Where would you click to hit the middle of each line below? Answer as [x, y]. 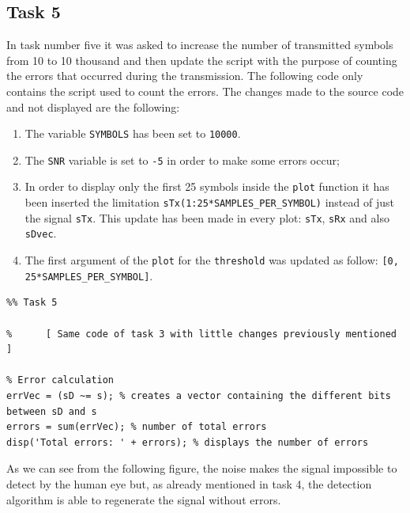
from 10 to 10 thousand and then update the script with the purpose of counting [202, 60]
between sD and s [52, 411]
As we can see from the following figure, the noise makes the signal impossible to [202, 468]
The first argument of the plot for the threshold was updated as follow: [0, [212, 260]
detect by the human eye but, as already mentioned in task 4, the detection [189, 483]
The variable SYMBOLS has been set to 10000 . [133, 133]
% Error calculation [60, 380]
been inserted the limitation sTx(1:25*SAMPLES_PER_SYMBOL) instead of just [209, 202]
